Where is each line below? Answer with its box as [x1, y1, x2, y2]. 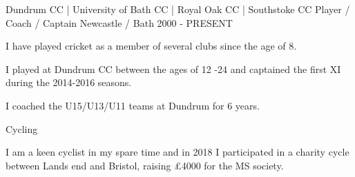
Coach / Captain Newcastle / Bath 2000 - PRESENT [6, 15, 233, 30]
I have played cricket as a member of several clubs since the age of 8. [6, 39, 297, 53]
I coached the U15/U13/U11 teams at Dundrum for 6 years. [6, 98, 260, 112]
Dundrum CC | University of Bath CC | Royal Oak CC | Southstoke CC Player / [6, 2, 350, 16]
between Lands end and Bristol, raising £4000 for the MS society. [6, 158, 284, 172]
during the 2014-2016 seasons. [6, 75, 132, 90]
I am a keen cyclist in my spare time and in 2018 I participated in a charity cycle [6, 145, 349, 159]
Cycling [6, 121, 38, 136]
